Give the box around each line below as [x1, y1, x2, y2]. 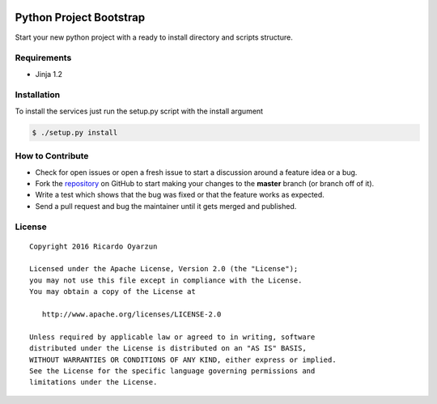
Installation [15, 89, 61, 100]
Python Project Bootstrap [15, 11, 146, 24]
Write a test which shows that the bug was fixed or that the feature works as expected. [35, 190, 325, 200]
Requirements [15, 53, 72, 64]
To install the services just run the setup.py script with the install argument [15, 106, 263, 116]
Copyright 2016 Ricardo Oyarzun [29, 241, 158, 251]
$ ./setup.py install [32, 128, 118, 137]
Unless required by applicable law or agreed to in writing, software [29, 332, 316, 342]
